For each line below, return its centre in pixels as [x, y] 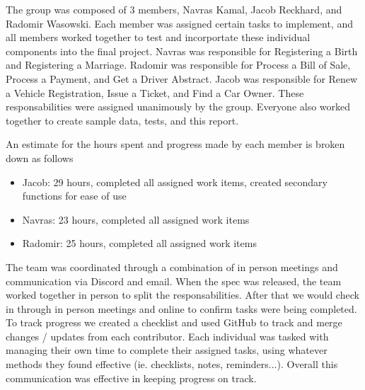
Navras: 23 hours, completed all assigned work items [136, 219]
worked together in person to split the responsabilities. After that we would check [182, 295]
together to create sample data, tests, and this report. [122, 120]
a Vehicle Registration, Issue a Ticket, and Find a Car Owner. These [155, 92]
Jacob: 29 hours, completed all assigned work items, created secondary [175, 182]
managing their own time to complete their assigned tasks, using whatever [167, 350]
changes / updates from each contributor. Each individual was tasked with [167, 336]
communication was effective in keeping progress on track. [131, 378]
